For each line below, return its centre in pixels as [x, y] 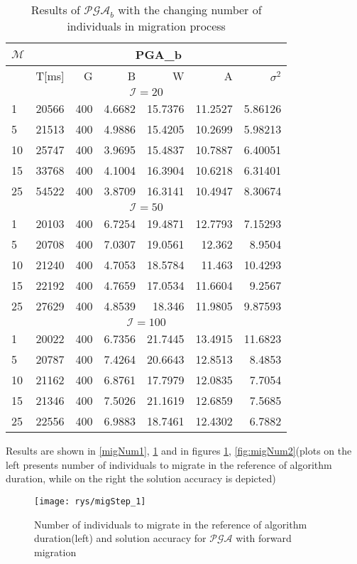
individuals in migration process [146, 26]
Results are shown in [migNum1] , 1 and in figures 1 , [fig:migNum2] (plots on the [179, 451]
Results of [56, 10]
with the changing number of [190, 10]
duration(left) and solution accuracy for [120, 538]
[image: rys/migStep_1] [90, 501]
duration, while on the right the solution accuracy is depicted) [141, 478]
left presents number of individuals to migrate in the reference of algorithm [169, 464]
